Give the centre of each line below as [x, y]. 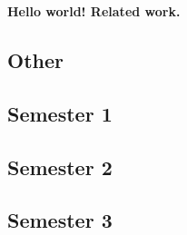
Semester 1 [60, 113]
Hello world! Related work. [94, 11]
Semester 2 [60, 166]
